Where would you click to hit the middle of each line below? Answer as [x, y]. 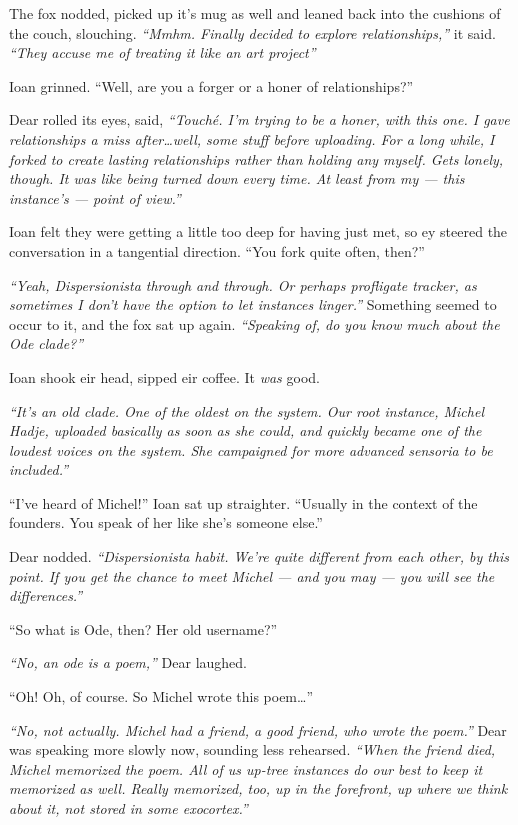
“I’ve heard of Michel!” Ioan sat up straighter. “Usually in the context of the [243, 502]
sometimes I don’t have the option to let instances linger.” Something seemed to [253, 304]
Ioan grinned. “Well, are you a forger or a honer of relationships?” [211, 85]
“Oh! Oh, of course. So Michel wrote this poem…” [161, 696]
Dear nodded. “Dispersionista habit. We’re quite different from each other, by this [259, 556]
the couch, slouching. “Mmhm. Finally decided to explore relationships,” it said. [252, 32]
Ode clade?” [46, 343]
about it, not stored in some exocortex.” [128, 808]
